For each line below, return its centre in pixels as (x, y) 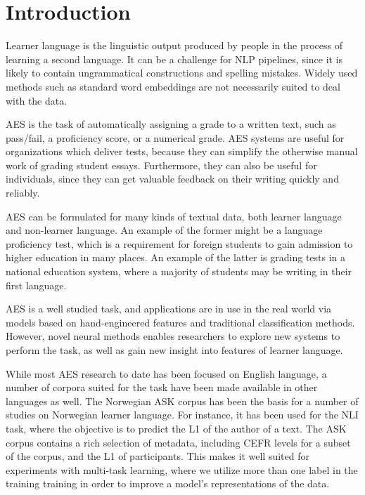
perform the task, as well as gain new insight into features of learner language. (174, 350)
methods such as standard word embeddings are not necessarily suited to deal (173, 86)
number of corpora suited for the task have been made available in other (162, 387)
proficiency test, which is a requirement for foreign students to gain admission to (179, 243)
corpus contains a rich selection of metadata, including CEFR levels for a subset (178, 442)
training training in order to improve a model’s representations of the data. (168, 483)
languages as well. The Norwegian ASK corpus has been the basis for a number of (182, 401)
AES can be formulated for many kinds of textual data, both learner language (174, 216)
